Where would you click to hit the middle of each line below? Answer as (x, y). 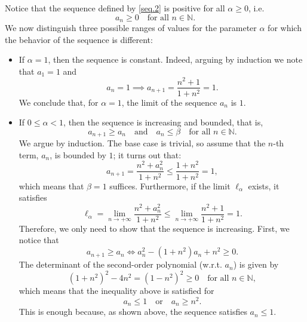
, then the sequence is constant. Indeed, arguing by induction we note (175, 59)
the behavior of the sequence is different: (79, 39)
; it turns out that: (147, 154)
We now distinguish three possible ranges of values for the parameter (131, 28)
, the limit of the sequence (169, 102)
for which (285, 28)
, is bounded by (78, 154)
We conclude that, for (59, 102)
